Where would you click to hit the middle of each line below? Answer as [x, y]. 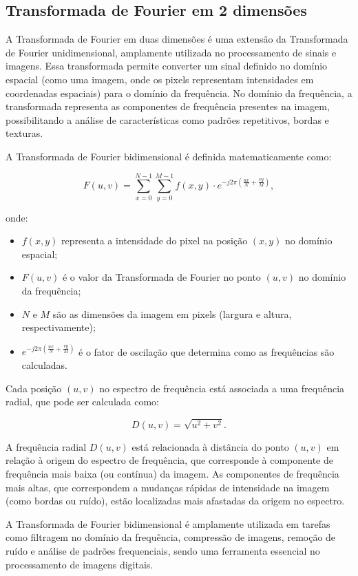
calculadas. [44, 364]
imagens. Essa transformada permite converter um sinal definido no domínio [167, 66]
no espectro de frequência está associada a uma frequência [222, 388]
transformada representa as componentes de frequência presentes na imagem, [168, 106]
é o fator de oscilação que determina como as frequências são [207, 351]
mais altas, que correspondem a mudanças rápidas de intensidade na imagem [168, 487]
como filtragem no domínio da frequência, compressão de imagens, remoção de [171, 537]
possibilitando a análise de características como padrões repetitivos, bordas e [167, 119]
